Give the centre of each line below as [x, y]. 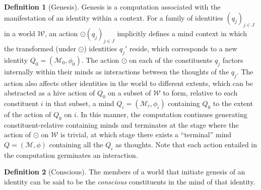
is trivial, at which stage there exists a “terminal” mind [146, 134]
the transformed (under [40, 49]
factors [233, 60]
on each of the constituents [171, 60]
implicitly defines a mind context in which [182, 33]
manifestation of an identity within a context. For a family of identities [114, 17]
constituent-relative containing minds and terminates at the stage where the [121, 124]
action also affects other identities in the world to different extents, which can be [128, 83]
